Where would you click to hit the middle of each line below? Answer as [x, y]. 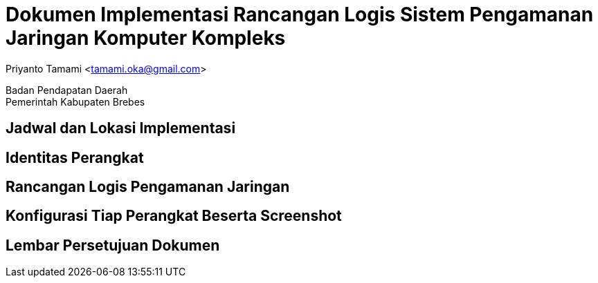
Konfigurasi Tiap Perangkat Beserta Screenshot [174, 216]
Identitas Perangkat [75, 157]
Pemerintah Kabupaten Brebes [75, 101]
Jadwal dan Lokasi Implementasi [121, 128]
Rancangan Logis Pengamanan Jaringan [148, 187]
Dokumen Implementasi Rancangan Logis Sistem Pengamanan [300, 14]
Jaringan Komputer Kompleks [146, 38]
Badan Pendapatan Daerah [67, 90]
